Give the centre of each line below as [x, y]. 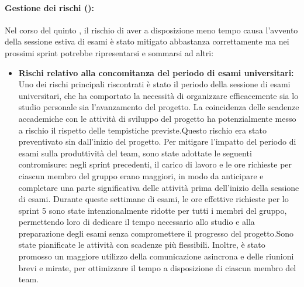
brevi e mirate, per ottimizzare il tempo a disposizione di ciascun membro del [157, 267]
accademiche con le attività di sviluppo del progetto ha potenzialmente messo [157, 118]
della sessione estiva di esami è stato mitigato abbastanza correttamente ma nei [147, 41]
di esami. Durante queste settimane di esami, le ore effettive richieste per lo [153, 199]
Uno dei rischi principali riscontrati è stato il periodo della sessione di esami [154, 84]
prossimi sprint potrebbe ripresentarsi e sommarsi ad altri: [109, 52]
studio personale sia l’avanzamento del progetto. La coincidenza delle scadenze [159, 107]
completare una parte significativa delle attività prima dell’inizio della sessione [159, 187]
